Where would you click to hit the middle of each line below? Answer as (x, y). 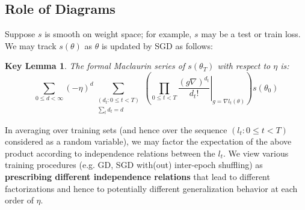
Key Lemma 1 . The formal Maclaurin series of (95, 66)
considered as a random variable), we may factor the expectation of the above (148, 141)
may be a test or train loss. (251, 34)
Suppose (20, 34)
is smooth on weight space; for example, (118, 34)
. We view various (256, 153)
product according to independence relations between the (110, 153)
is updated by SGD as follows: (157, 45)
